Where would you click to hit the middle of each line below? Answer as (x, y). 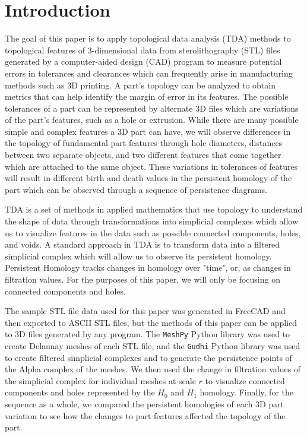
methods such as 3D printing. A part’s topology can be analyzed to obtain (140, 85)
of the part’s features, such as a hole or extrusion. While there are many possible (152, 120)
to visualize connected (245, 380)
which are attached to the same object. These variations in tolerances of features (151, 166)
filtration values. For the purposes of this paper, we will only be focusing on (143, 279)
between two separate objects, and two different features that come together (143, 155)
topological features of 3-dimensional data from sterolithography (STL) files (143, 50)
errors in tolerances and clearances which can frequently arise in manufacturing (149, 73)
